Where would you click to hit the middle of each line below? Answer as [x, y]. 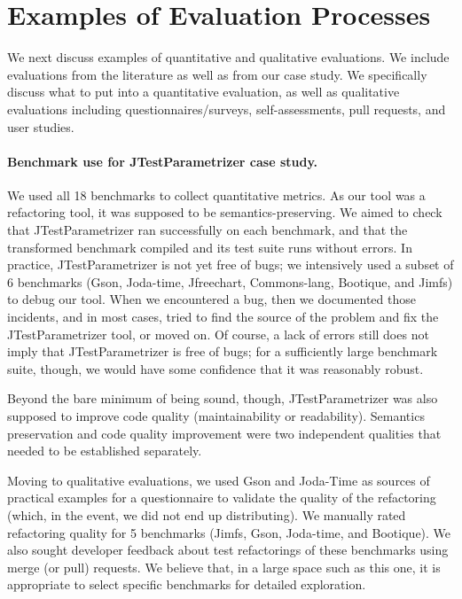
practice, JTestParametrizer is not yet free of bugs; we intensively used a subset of [231, 264]
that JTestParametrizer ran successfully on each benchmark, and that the [208, 230]
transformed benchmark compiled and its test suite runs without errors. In [210, 247]
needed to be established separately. [105, 451]
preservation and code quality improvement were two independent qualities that [224, 433]
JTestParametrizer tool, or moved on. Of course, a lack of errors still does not [218, 334]
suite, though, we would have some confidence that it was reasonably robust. [215, 368]
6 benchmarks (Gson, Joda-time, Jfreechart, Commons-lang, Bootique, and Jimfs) [230, 281]
